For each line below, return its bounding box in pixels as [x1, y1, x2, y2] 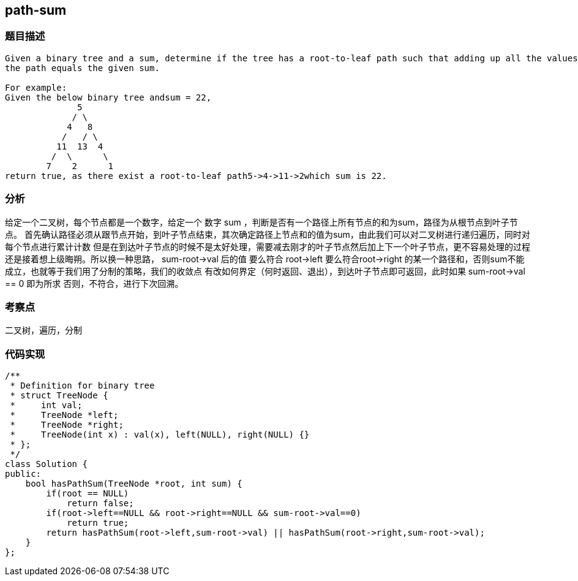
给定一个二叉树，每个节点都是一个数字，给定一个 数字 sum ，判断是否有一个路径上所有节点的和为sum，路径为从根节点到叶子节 [5, 216, 518, 227]
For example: [5, 82, 67, 93]
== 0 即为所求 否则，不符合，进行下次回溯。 [5, 278, 184, 289]
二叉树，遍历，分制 [5, 325, 82, 336]
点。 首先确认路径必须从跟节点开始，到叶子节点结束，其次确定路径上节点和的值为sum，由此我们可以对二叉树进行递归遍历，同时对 [5, 229, 530, 240]
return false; [67, 498, 134, 509]
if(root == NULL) [46, 488, 129, 499]
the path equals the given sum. [5, 63, 160, 73]
